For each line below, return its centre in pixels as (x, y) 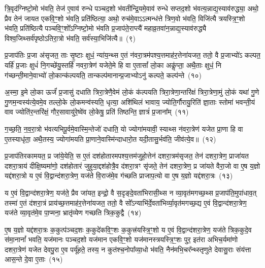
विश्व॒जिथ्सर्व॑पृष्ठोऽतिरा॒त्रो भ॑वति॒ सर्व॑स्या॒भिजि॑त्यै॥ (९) (70, 38)
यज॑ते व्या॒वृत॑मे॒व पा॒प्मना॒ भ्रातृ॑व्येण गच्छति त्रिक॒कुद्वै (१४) (73, 213)
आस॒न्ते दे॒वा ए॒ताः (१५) (34, 259)
